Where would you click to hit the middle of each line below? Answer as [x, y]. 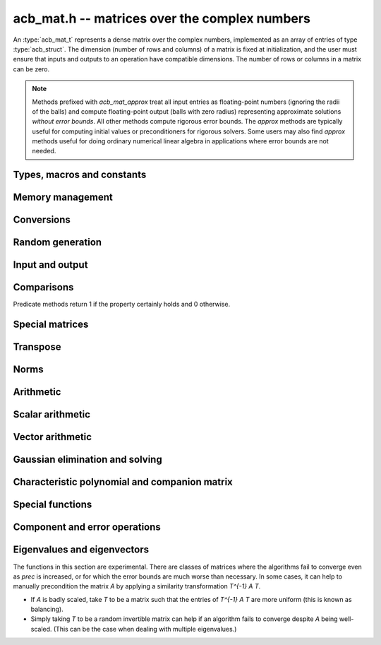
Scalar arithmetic [52, 414]
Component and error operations [87, 527]
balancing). [47, 609]
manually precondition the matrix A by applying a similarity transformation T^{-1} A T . [137, 586]
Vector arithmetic [52, 437]
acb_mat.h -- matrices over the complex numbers [162, 18]
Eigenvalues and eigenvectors [81, 550]
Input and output [50, 265]
